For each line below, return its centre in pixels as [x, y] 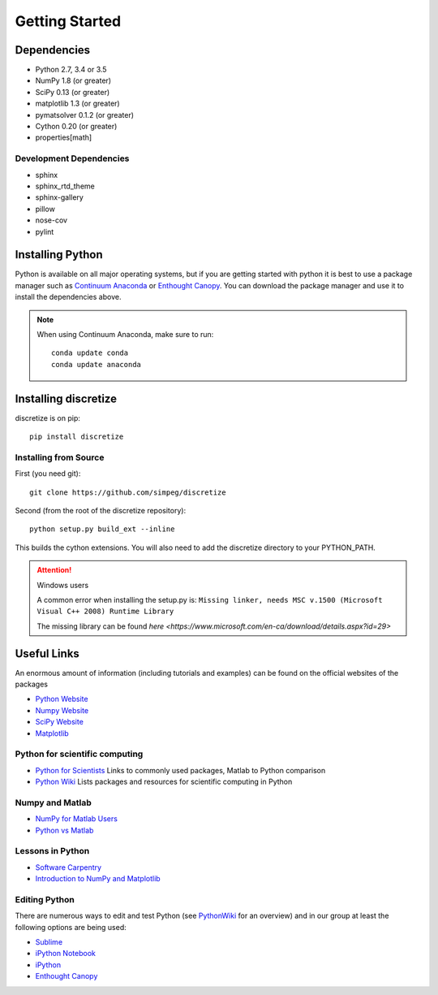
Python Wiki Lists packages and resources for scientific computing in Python [164, 782]
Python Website [62, 699]
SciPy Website [60, 722]
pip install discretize [77, 437]
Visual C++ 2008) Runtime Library [105, 612]
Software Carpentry [68, 867]
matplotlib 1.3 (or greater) [78, 104]
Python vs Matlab [64, 830]
